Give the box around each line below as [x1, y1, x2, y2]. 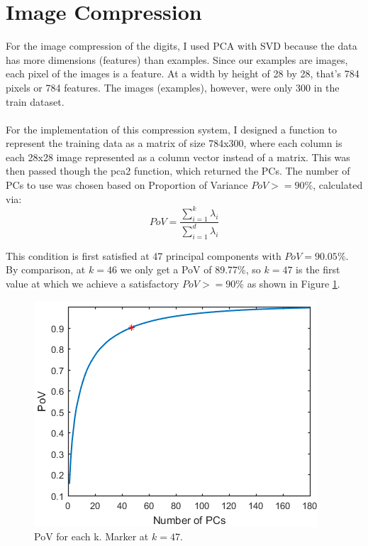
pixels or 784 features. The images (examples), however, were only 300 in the [6, 80, 340, 94]
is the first [296, 262, 340, 277]
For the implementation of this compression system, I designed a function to [6, 121, 337, 136]
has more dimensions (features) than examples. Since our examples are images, [6, 52, 348, 67]
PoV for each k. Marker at [34, 529, 149, 544]
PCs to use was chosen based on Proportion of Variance [6, 178, 248, 192]
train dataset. [6, 94, 65, 109]
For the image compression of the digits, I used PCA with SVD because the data [6, 38, 357, 53]
